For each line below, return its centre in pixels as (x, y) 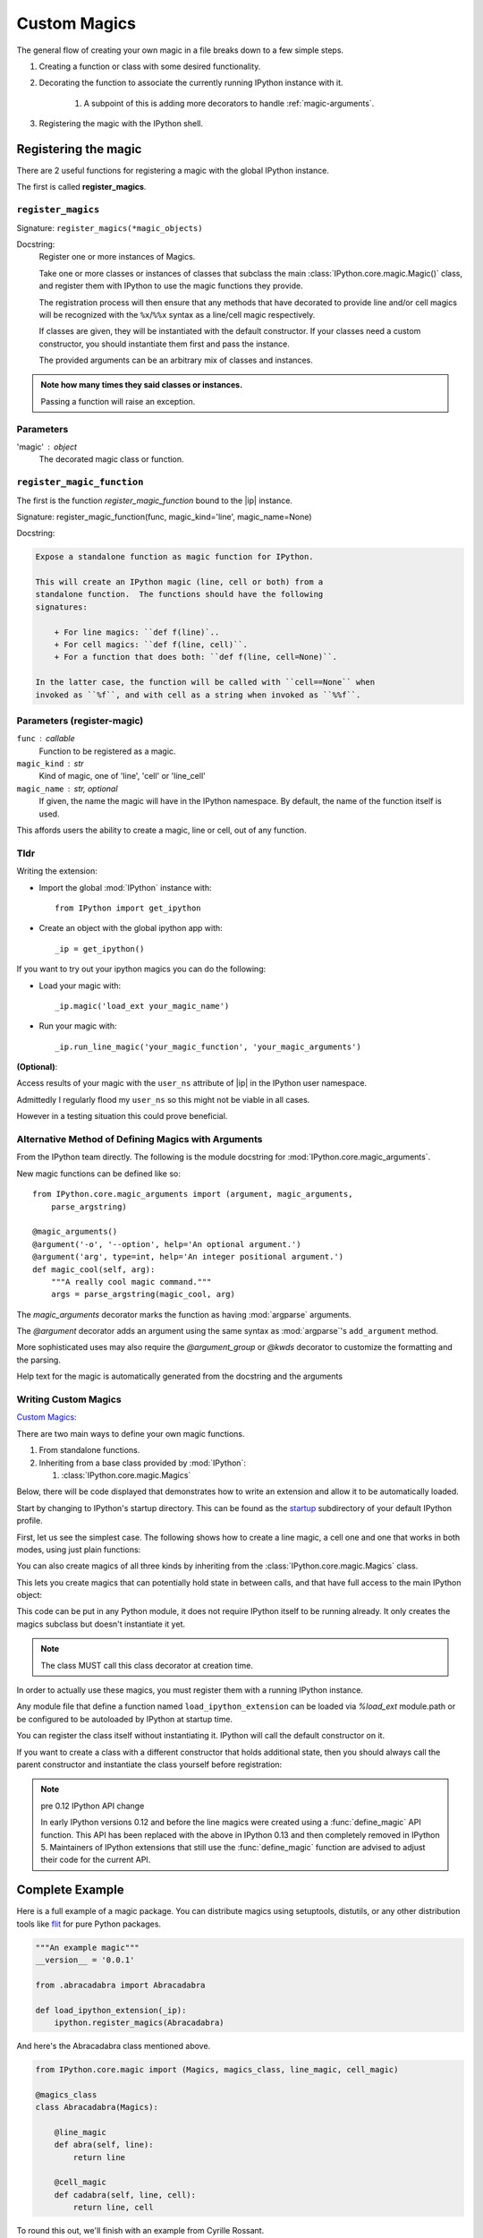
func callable (46, 739)
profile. (30, 1521)
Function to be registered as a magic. (107, 751)
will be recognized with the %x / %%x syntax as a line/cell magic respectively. (177, 314)
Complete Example (70, 1890)
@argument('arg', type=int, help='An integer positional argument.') (188, 1257)
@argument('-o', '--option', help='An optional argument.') (167, 1244)
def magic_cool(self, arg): (94, 1269)
